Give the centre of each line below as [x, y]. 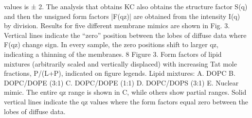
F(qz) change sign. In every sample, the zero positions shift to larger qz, [111, 44]
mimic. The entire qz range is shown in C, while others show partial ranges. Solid [125, 92]
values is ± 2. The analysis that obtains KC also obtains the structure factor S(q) [126, 6]
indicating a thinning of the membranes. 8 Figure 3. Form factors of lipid [113, 54]
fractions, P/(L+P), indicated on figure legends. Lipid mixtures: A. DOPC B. [120, 73]
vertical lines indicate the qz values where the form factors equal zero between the [126, 101]
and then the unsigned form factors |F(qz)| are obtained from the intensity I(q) [122, 16]
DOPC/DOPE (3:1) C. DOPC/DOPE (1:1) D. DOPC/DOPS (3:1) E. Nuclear [121, 82]
